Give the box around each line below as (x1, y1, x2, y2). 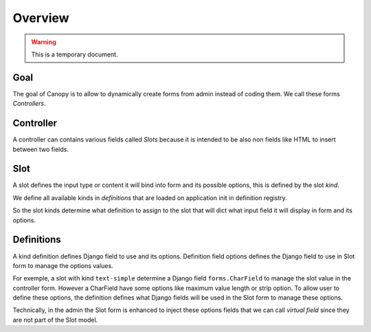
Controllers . (12, 100, 46, 108)
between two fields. (12, 145, 69, 153)
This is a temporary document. (31, 50, 118, 58)
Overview (12, 10, 69, 25)
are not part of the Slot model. (12, 316, 98, 324)
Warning (31, 38, 56, 46)
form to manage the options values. (12, 261, 113, 269)
